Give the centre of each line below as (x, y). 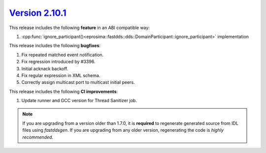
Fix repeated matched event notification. (63, 55)
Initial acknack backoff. (45, 69)
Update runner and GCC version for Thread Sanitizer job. (79, 101)
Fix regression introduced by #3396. (58, 62)
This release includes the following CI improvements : (64, 91)
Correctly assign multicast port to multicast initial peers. (78, 82)
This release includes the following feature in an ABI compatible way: (80, 28)
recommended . (38, 137)
